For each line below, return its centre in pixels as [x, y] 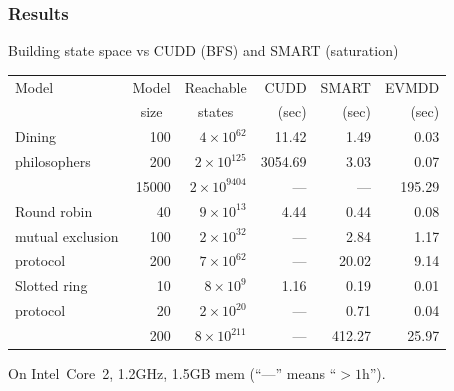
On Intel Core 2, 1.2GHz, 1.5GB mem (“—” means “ [172, 373]
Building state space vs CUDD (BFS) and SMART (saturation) [203, 50]
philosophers [53, 161]
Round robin [54, 210]
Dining [36, 136]
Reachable [215, 86]
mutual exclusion [67, 235]
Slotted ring [51, 285]
